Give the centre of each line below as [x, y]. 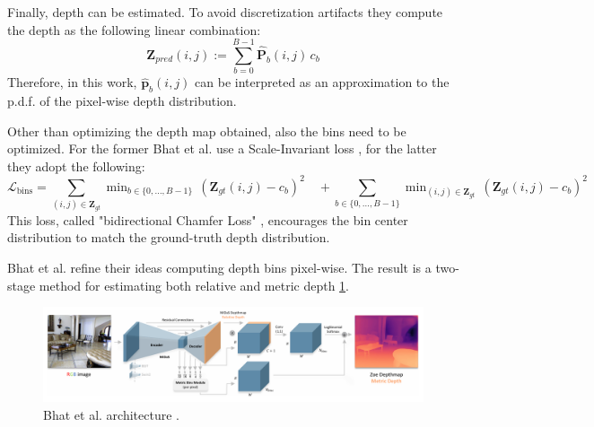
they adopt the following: [76, 166]
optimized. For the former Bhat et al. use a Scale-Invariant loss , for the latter [222, 148]
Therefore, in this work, [72, 82]
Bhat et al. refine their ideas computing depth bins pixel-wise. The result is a [219, 268]
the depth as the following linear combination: [134, 29]
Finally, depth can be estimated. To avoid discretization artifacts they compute [225, 12]
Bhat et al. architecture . [111, 414]
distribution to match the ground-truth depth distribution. [169, 237]
